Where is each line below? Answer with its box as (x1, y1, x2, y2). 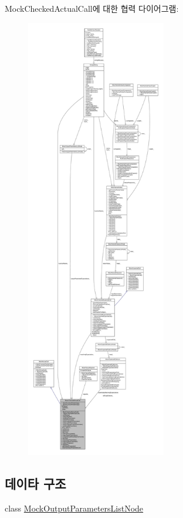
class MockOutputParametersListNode (5, 501, 144, 514)
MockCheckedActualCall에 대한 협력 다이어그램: (5, 2, 179, 14)
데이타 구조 (5, 474, 66, 492)
